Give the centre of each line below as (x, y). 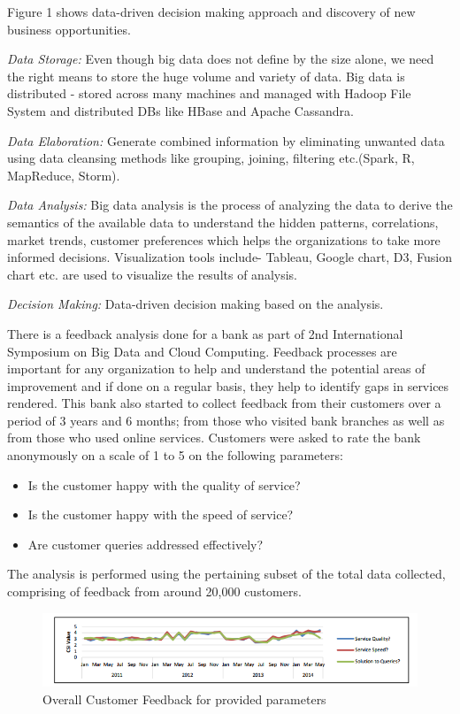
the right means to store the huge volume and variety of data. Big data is (206, 76)
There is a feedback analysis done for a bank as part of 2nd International (205, 333)
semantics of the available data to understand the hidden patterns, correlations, (223, 222)
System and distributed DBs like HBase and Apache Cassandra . (180, 110)
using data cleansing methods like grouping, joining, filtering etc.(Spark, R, (211, 158)
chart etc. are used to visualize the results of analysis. (152, 274)
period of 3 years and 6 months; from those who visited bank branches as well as (226, 420)
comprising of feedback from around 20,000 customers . (154, 591)
